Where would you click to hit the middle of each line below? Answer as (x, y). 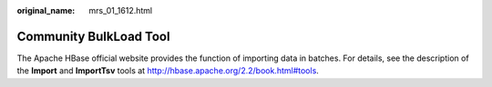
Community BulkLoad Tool (93, 36)
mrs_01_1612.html (121, 10)
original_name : (46, 10)
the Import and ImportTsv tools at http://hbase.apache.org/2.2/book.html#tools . (168, 71)
